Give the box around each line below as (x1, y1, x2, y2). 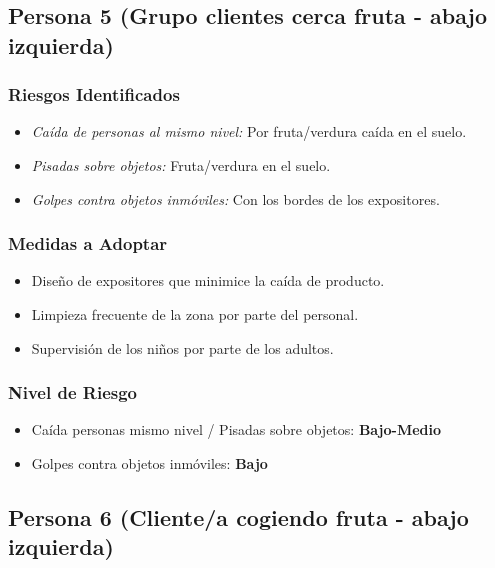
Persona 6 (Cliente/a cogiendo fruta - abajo (8, 501, 469, 532)
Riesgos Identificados (8, 82, 180, 107)
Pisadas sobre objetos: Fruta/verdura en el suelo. (31, 154, 331, 175)
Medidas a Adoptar (8, 231, 168, 256)
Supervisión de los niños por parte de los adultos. (31, 337, 334, 358)
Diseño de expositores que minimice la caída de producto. (31, 270, 385, 291)
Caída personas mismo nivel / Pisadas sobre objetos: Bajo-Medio (31, 419, 442, 440)
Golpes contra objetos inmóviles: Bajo (31, 452, 268, 473)
